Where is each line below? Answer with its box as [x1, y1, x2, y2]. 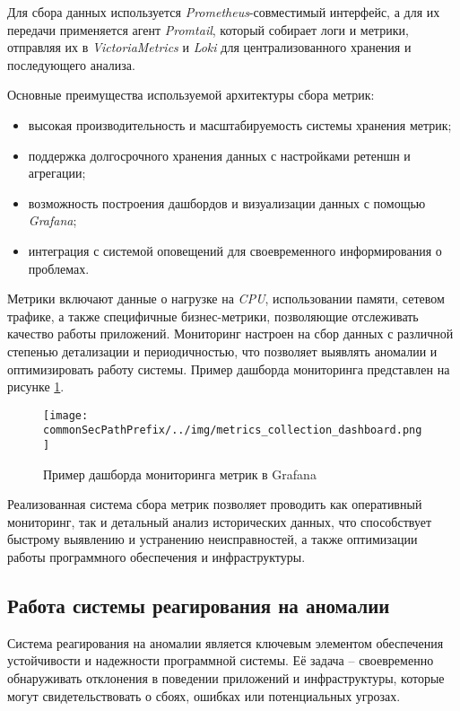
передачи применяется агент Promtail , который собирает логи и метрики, [7, 20, 409, 39]
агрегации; [28, 163, 86, 182]
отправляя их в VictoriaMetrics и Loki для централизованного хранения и [7, 38, 412, 57]
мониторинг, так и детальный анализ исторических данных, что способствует [7, 512, 432, 531]
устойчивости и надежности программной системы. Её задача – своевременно [7, 651, 434, 670]
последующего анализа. [7, 55, 135, 74]
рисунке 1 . [7, 377, 65, 396]
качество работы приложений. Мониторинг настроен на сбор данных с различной [7, 324, 454, 343]
